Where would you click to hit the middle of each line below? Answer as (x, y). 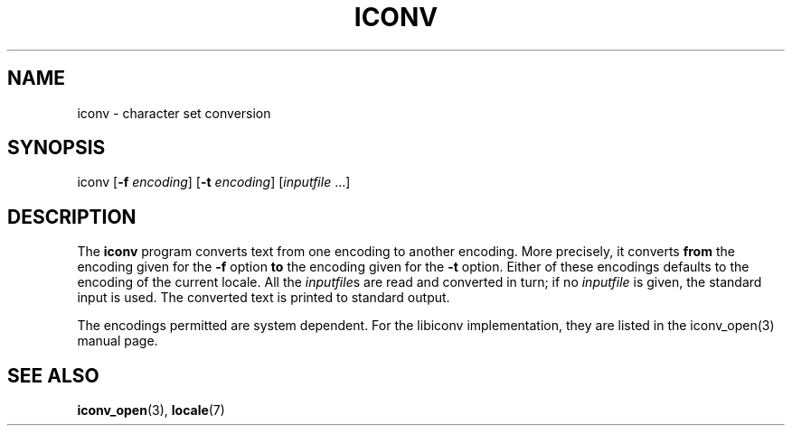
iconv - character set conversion (174, 113)
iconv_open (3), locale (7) (151, 410)
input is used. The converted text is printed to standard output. (264, 298)
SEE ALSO (53, 375)
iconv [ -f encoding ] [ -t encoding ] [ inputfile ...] (214, 182)
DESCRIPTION (72, 216)
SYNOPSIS (57, 148)
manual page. (118, 341)
